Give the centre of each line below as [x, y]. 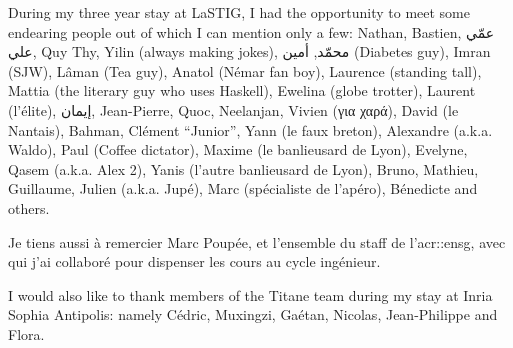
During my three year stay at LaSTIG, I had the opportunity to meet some [239, 12]
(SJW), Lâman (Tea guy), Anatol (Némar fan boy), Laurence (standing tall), [245, 70]
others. [29, 207]
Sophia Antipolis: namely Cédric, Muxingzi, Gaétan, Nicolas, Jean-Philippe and [253, 314]
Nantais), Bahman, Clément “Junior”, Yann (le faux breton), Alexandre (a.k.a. [250, 129]
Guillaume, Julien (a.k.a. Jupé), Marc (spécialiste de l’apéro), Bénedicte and [243, 188]
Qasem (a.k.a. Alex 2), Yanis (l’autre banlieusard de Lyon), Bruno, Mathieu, [243, 168]
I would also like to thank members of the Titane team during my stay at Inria [250, 294]
